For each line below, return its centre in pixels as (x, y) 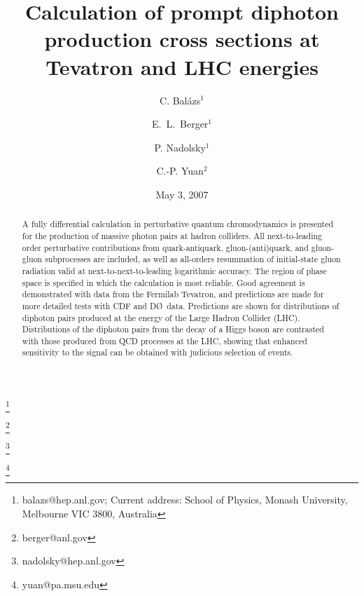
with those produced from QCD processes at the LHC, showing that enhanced (164, 340)
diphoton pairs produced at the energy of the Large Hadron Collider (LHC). (161, 317)
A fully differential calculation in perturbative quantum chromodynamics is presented (178, 224)
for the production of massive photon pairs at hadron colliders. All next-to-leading (172, 235)
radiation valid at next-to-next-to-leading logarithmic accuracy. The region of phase (174, 270)
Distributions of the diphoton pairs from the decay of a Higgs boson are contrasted (173, 329)
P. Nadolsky (180, 147)
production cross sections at (182, 39)
